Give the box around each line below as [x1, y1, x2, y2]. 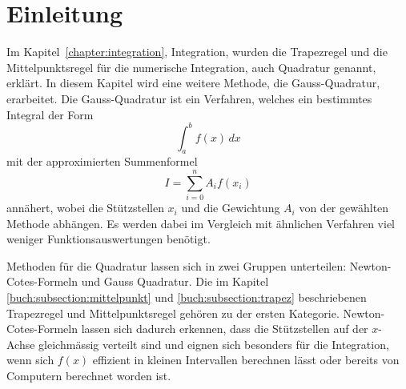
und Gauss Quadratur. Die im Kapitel [81, 273, 269, 290]
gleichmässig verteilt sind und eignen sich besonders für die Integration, [38, 335, 389, 352]
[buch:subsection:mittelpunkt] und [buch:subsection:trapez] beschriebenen [6, 289, 367, 306]
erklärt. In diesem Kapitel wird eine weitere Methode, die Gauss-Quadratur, [6, 74, 380, 91]
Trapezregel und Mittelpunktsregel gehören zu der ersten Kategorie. [6, 304, 340, 321]
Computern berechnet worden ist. [6, 367, 171, 384]
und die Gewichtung [181, 199, 280, 216]
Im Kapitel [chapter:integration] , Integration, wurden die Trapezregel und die [6, 43, 388, 60]
